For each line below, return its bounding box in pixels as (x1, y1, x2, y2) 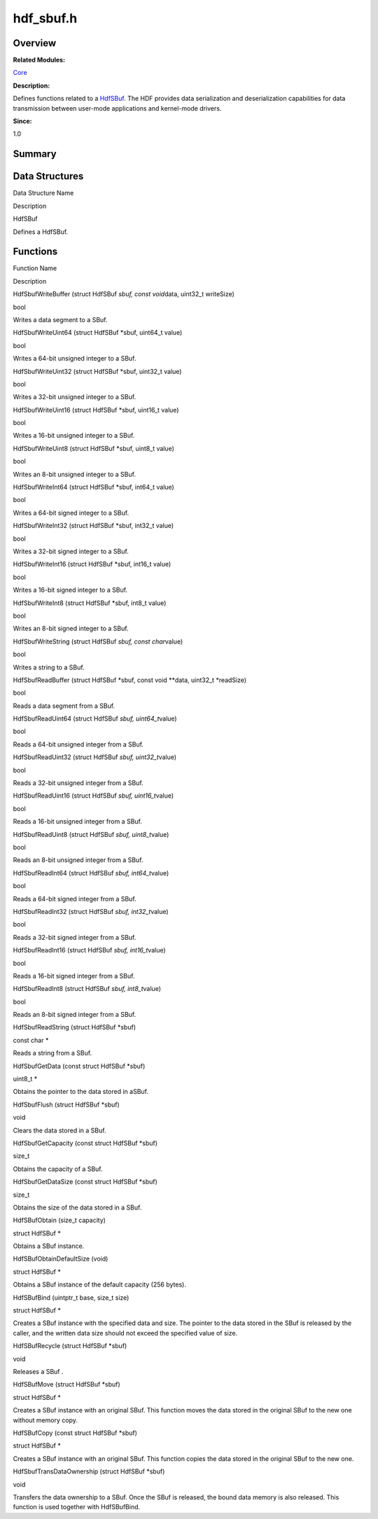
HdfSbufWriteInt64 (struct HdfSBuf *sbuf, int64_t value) (13, 483, 174, 492)
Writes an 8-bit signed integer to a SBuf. (13, 624, 129, 633)
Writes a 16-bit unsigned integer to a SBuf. (13, 431, 135, 440)
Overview (13, 37, 57, 49)
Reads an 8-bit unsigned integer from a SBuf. (13, 856, 143, 864)
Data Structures (13, 170, 84, 182)
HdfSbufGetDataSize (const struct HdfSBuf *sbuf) (13, 1177, 157, 1186)
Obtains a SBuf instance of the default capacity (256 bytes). (13, 1280, 187, 1289)
